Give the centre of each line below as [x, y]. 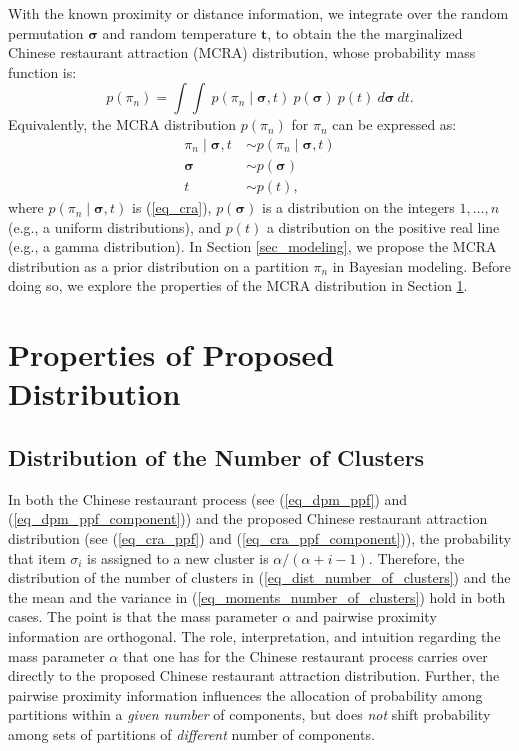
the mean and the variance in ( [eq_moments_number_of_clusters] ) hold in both [257, 596]
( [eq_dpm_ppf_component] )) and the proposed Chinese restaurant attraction [248, 518]
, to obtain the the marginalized [365, 32]
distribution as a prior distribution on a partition [158, 265]
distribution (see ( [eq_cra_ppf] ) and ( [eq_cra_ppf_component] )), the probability [259, 537]
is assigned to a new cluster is [178, 557]
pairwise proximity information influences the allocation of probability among [245, 694]
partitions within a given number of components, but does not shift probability [249, 714]
